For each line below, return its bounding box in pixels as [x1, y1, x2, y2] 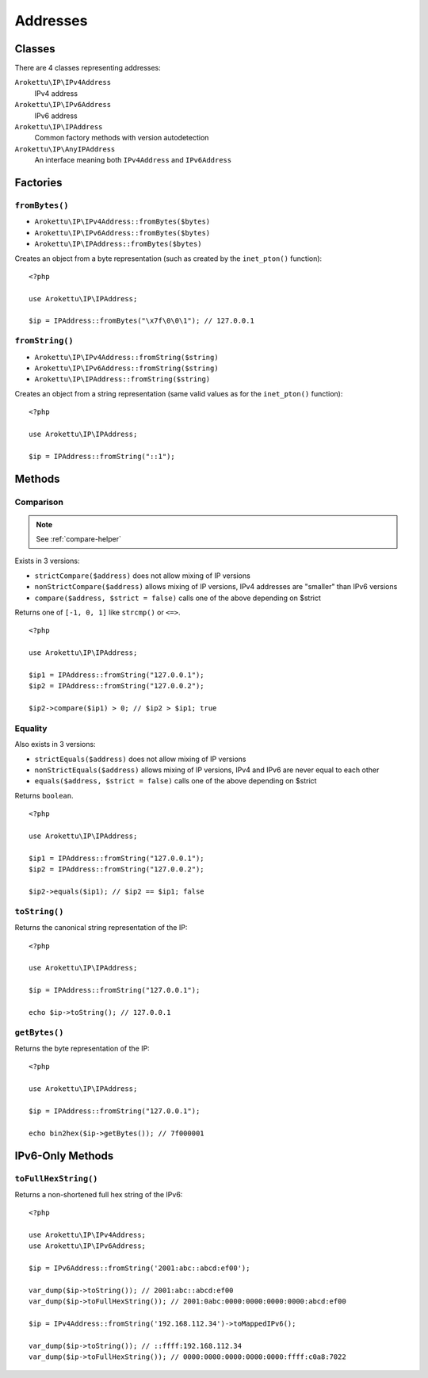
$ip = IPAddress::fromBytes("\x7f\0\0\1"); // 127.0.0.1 [29, 316, 255, 325]
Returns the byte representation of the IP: [14, 1043, 150, 1054]
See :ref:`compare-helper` [36, 534, 122, 544]
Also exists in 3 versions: [14, 740, 96, 749]
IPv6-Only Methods [14, 1149, 114, 1162]
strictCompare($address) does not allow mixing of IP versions [34, 571, 251, 580]
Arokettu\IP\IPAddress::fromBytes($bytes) [34, 239, 202, 249]
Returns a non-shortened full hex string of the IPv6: [14, 1189, 183, 1199]
